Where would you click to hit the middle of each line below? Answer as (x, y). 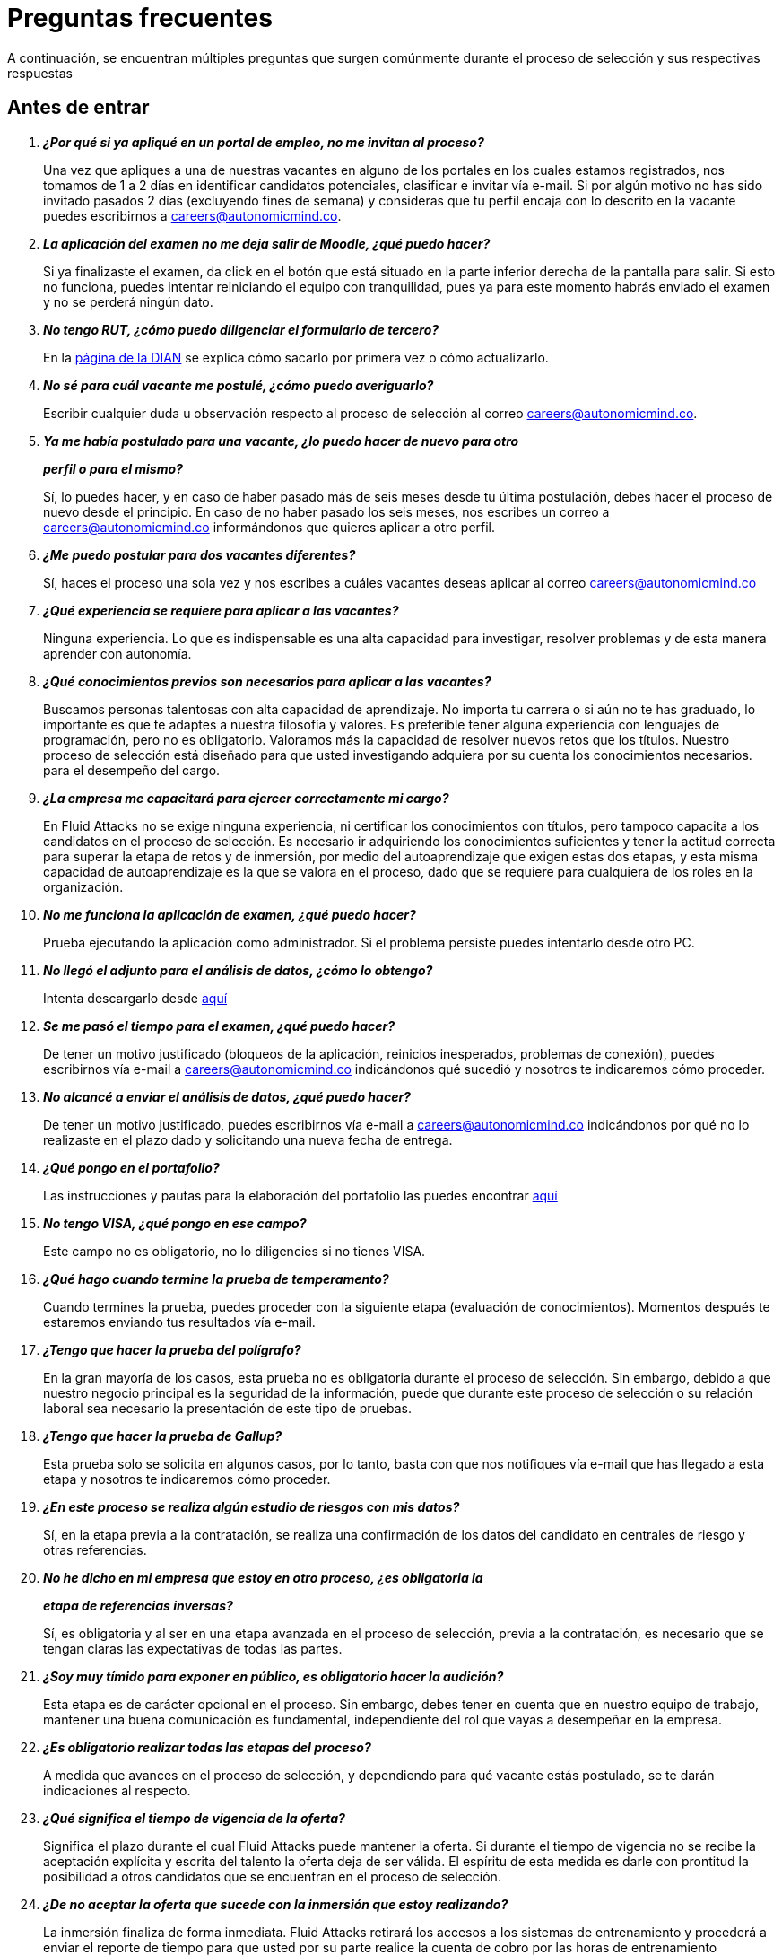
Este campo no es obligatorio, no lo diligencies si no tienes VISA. (235, 1251)
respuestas (40, 73)
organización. (83, 886)
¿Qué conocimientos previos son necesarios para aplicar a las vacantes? (267, 681)
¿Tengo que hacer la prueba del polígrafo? (172, 1349)
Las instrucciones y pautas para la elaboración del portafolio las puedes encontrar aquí (300, 1195)
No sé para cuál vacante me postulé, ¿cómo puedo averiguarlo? (239, 385)
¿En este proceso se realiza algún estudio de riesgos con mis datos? (252, 1506)
